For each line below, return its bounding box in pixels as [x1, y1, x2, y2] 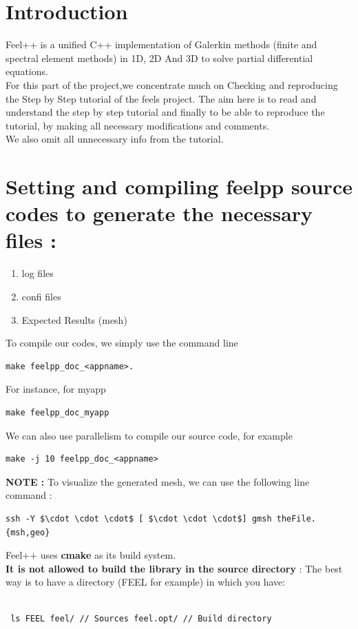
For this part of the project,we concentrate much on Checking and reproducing [6, 77, 338, 92]
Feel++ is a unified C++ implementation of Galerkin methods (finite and [6, 37, 317, 52]
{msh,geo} [6, 527, 50, 537]
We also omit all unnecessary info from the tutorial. [6, 132, 224, 146]
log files [21, 266, 54, 280]
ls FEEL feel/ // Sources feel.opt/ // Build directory [10, 614, 272, 624]
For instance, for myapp [6, 382, 106, 396]
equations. [6, 64, 48, 79]
